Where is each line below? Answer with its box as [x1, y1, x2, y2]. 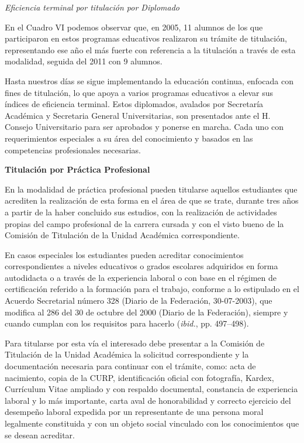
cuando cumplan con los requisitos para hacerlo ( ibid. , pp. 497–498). [5, 317, 249, 329]
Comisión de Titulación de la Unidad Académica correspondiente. [5, 229, 240, 241]
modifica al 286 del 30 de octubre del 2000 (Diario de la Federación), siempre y [5, 305, 288, 318]
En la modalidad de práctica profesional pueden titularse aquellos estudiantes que [5, 183, 298, 195]
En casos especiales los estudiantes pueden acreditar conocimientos [5, 248, 244, 260]
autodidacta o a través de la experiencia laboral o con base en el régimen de [5, 271, 277, 283]
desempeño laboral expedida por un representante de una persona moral [5, 406, 264, 418]
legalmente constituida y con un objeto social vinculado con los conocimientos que [5, 417, 299, 429]
